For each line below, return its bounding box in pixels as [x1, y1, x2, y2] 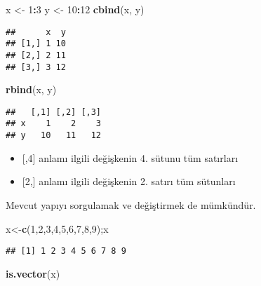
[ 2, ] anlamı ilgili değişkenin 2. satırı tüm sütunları [22, 174, 236, 189]
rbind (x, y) [6, 82, 57, 97]
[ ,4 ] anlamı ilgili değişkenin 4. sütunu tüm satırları [22, 150, 239, 165]
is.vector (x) [6, 266, 60, 280]
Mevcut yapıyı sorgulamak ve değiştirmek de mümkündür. [6, 197, 256, 212]
